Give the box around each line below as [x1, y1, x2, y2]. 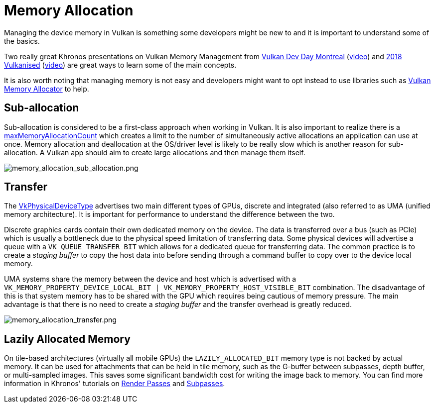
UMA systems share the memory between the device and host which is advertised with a [4, 275, 296, 284]
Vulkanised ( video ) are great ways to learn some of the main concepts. [4, 60, 237, 69]
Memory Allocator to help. [4, 84, 89, 93]
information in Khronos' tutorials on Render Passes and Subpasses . [4, 379, 225, 388]
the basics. [4, 36, 40, 45]
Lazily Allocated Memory [4, 332, 131, 345]
